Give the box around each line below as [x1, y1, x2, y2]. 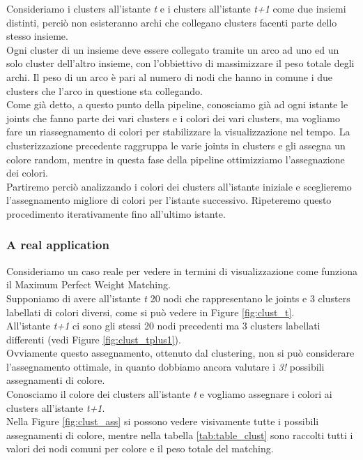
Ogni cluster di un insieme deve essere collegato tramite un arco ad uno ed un [6, 42, 339, 57]
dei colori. [6, 165, 48, 180]
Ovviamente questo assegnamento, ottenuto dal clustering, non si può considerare [6, 346, 355, 360]
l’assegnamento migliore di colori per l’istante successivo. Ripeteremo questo [6, 193, 332, 207]
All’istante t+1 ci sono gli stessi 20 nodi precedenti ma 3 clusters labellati [6, 318, 320, 333]
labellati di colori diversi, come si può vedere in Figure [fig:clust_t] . [6, 304, 295, 319]
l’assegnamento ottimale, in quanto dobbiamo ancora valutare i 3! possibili [6, 359, 325, 373]
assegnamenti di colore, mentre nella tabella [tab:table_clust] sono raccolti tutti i [6, 427, 353, 442]
